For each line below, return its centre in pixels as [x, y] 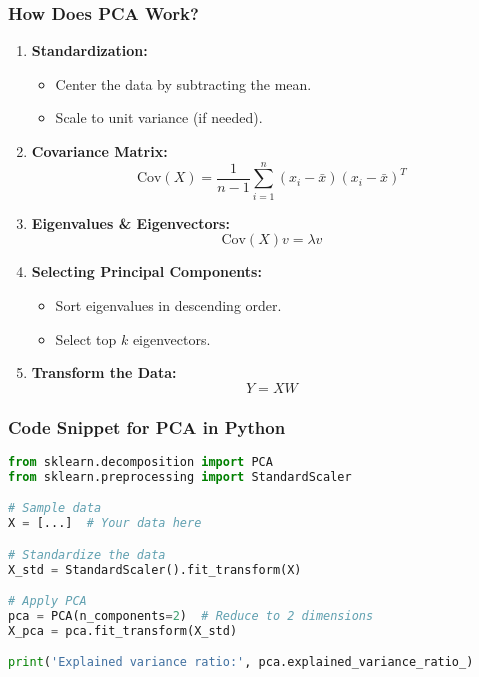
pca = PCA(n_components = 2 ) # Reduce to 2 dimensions [191, 616]
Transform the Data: [104, 372]
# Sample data [55, 508]
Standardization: [89, 50]
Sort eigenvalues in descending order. [168, 304]
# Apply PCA [47, 601]
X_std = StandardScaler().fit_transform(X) [155, 569]
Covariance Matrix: [99, 151]
